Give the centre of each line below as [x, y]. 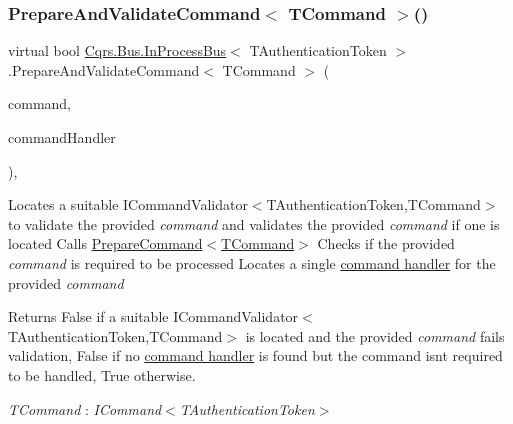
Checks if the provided [386, 243]
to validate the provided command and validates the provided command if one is [254, 223]
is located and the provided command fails [375, 335]
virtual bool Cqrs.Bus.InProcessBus [117, 50]
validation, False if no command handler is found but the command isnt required [255, 355]
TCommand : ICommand [85, 408]
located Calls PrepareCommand [105, 243]
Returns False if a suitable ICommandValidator [153, 316]
